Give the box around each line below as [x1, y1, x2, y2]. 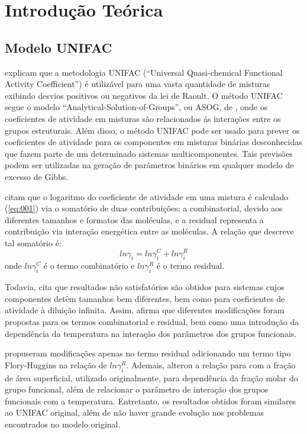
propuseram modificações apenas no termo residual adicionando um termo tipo [5, 347, 291, 359]
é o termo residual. [156, 259, 225, 272]
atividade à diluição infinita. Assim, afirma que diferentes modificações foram [5, 304, 285, 316]
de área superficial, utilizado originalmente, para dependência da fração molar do [5, 371, 298, 384]
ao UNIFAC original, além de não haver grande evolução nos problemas [5, 406, 264, 419]
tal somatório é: [5, 236, 62, 249]
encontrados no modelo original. [5, 417, 121, 430]
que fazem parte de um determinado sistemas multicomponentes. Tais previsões [5, 147, 293, 159]
